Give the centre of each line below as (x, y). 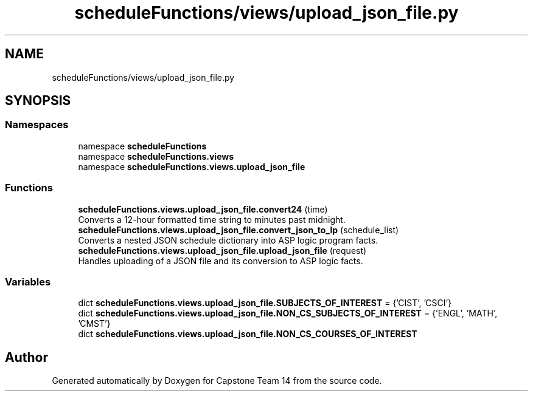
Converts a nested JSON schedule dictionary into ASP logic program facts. (228, 240)
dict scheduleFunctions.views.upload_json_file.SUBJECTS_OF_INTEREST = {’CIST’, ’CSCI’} (265, 303)
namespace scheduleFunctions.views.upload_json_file (192, 166)
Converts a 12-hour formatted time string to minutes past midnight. (212, 219)
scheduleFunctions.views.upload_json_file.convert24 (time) (203, 209)
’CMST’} (94, 324)
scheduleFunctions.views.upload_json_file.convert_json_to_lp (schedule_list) (239, 230)
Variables (28, 282)
